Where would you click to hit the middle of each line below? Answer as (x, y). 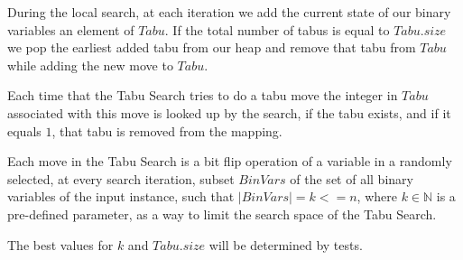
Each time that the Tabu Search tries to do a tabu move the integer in (203, 95)
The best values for (60, 244)
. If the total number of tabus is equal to (277, 29)
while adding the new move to (90, 65)
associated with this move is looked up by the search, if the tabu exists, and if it (229, 112)
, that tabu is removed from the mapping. (167, 130)
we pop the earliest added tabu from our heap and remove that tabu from (212, 47)
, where (377, 196)
